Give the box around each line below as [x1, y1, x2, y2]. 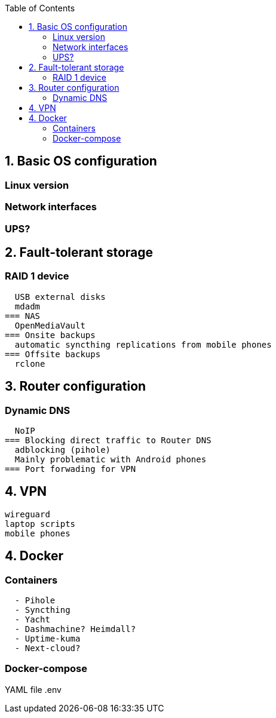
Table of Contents [5, 3, 75, 13]
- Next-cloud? [14, 643, 81, 653]
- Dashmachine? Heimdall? [14, 624, 136, 634]
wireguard [5, 509, 50, 519]
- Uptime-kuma [14, 634, 81, 644]
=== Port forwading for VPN [5, 464, 136, 474]
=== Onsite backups [5, 330, 96, 340]
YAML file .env [5, 684, 62, 695]
